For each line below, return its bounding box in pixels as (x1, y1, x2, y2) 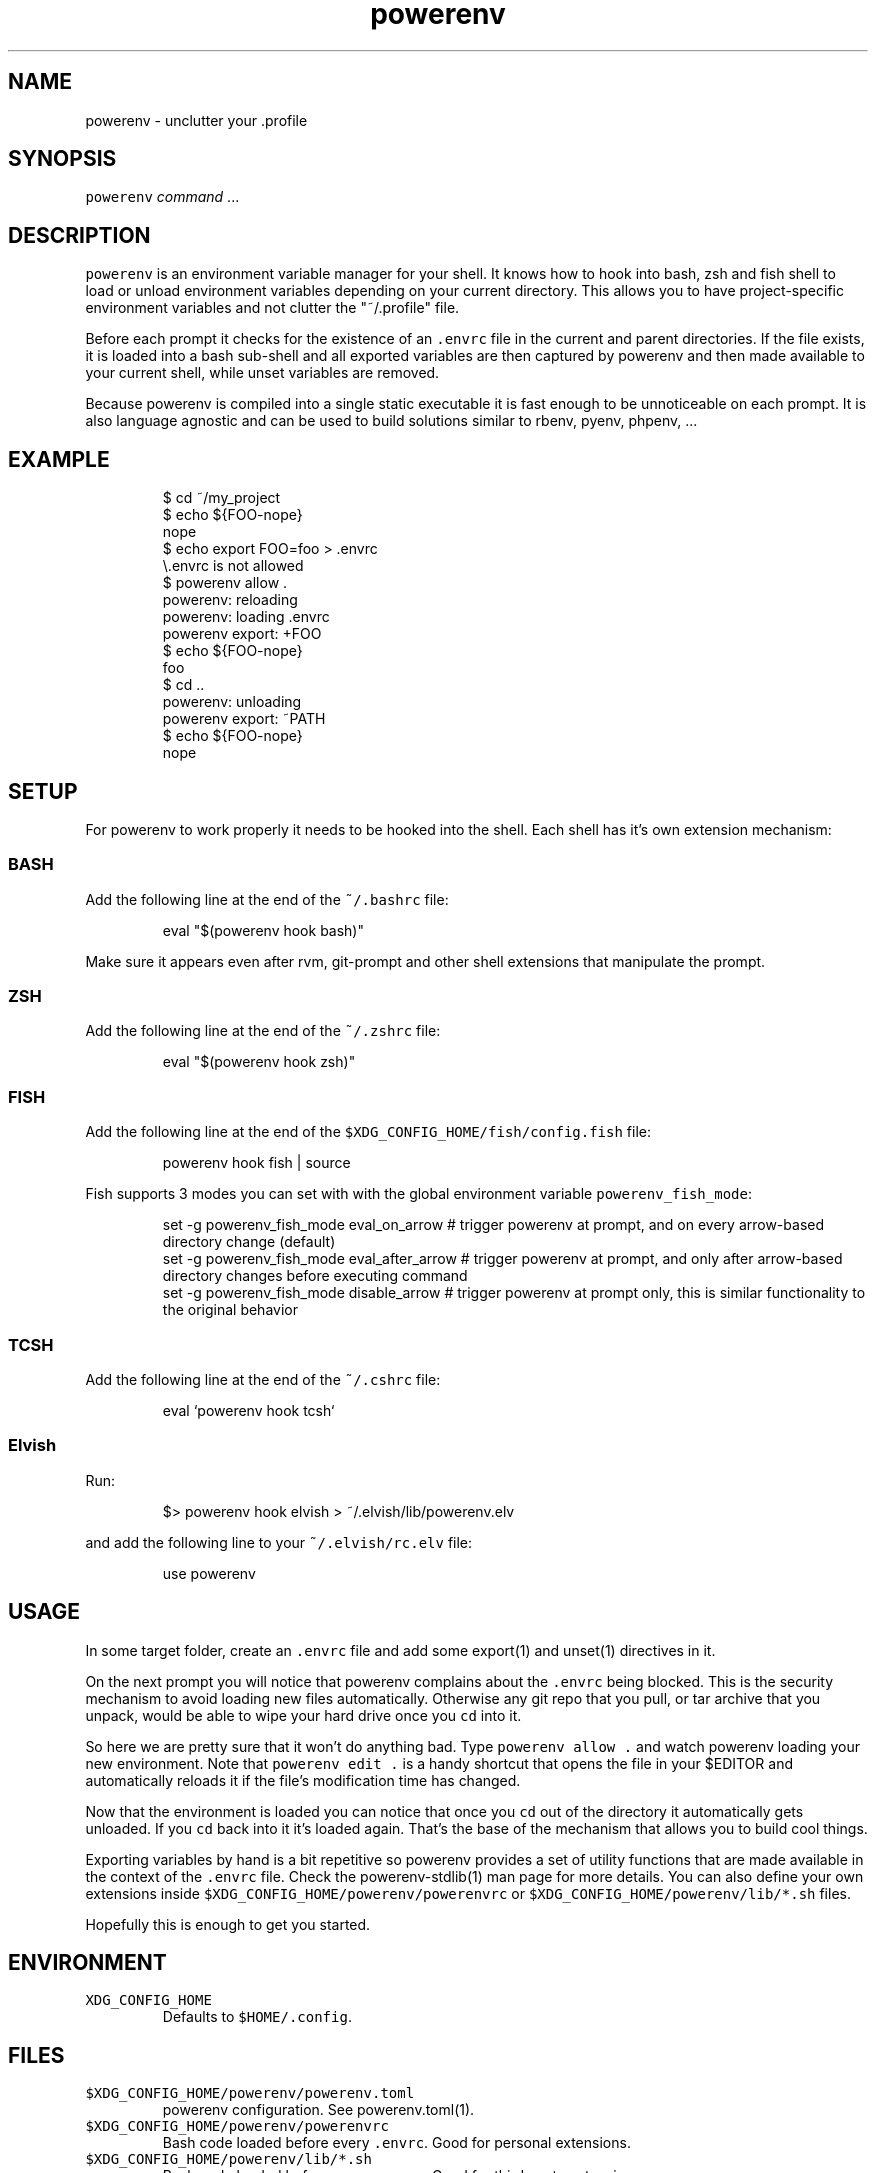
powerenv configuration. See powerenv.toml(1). (162, 2101, 475, 2119)
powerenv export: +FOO (162, 625, 322, 643)
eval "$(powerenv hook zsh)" (162, 1053, 356, 1071)
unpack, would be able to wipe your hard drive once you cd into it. (85, 1706, 522, 1724)
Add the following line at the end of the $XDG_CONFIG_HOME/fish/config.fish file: (85, 1123, 651, 1141)
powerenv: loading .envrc (162, 608, 330, 626)
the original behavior (162, 1301, 298, 1319)
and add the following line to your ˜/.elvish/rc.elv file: (85, 1533, 473, 1551)
